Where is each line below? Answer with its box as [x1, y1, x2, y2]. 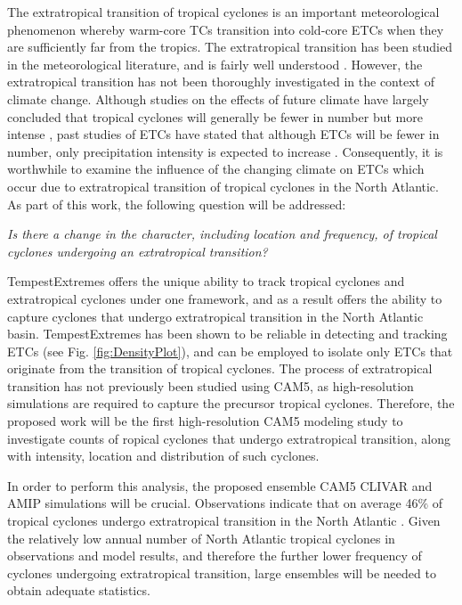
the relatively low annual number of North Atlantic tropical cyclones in [7, 528, 395, 547]
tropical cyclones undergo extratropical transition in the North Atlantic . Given [7, 511, 441, 530]
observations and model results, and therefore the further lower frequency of [7, 546, 422, 565]
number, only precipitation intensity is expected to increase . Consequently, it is [7, 142, 443, 160]
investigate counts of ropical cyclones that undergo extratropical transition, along [7, 429, 450, 447]
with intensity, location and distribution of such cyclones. [7, 446, 320, 465]
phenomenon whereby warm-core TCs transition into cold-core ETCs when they [7, 20, 444, 38]
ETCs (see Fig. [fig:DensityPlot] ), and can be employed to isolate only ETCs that [7, 341, 453, 360]
